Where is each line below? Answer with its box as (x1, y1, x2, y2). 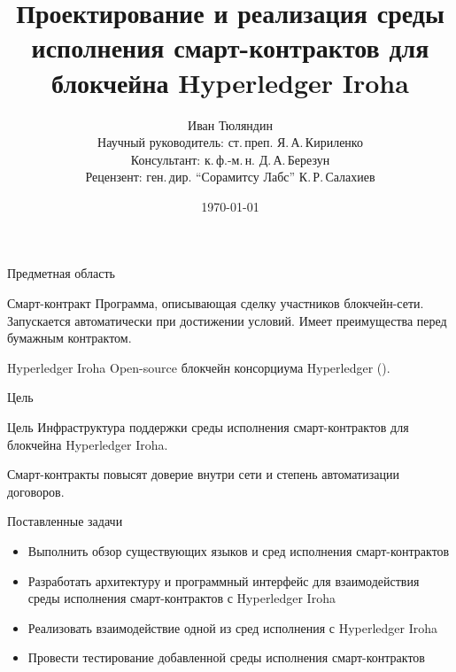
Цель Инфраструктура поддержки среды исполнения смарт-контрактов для (7, 418, 409, 436)
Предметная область (7, 264, 115, 282)
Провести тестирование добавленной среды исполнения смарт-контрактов (27, 648, 425, 667)
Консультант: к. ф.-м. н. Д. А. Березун (130, 150, 330, 168)
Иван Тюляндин (188, 115, 273, 134)
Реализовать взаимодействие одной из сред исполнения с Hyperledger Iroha (27, 618, 438, 637)
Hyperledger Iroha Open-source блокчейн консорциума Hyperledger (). (7, 358, 390, 376)
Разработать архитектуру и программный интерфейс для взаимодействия (27, 571, 420, 590)
